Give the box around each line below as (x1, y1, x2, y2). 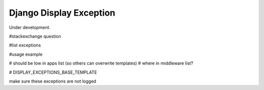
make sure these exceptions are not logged (9, 78, 96, 84)
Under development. (9, 24, 51, 30)
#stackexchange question (9, 33, 61, 39)
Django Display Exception (9, 7, 115, 18)
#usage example (9, 51, 43, 57)
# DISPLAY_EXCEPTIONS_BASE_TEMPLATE (9, 69, 97, 75)
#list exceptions (9, 42, 41, 48)
